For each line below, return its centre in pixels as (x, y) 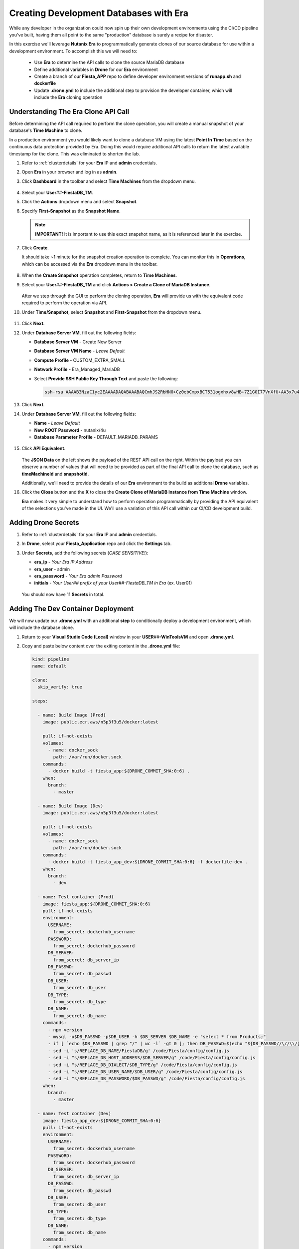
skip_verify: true (60, 687)
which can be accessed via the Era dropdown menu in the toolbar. (90, 264)
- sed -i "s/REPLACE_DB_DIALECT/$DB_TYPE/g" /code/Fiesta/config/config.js (143, 1065)
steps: (40, 701)
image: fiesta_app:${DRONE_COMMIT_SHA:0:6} (96, 904)
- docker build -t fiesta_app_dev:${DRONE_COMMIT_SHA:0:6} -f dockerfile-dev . (148, 862)
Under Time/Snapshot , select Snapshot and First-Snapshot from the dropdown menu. (112, 312)
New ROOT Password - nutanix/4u (70, 430)
